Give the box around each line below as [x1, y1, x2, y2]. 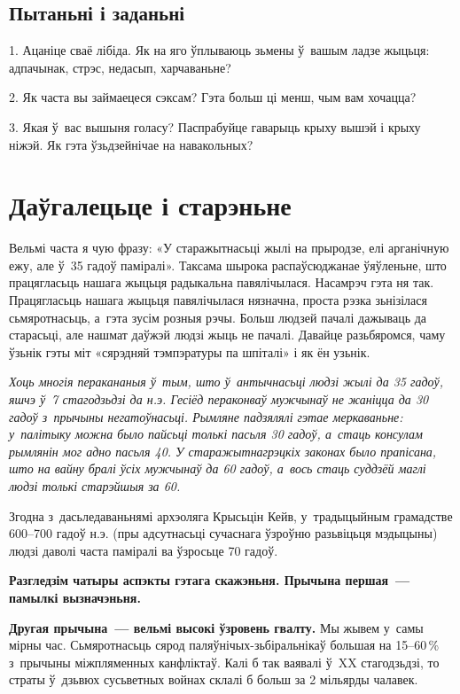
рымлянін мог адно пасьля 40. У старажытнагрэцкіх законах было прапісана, [9, 441, 437, 460]
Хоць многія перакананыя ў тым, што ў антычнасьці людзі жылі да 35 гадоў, [9, 372, 444, 391]
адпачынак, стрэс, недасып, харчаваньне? [9, 58, 231, 76]
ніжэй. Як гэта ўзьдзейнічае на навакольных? [9, 135, 253, 153]
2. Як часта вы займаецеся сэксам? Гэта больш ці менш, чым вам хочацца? [9, 88, 417, 106]
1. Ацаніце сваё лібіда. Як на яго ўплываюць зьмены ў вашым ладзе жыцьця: [9, 41, 430, 59]
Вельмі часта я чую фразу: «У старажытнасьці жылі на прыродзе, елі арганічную [9, 238, 449, 257]
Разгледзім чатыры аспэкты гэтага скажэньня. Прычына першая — [9, 571, 410, 589]
